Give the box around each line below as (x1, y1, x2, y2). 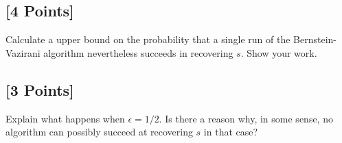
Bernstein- (293, 32, 337, 47)
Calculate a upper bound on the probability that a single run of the (5, 32, 290, 47)
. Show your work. (240, 45, 317, 60)
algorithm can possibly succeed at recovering (5, 125, 193, 139)
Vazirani (5, 45, 41, 60)
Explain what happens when (5, 111, 125, 125)
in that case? (203, 125, 258, 139)
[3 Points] (5, 79, 74, 100)
